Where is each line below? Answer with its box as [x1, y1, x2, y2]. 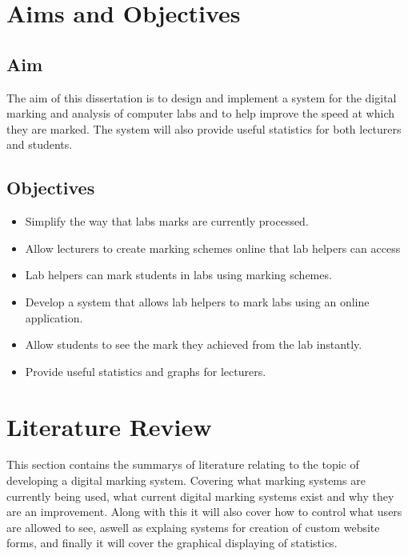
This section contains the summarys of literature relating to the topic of [6, 456, 359, 473]
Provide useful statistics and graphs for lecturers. [25, 362, 266, 379]
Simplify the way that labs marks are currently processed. [25, 213, 309, 230]
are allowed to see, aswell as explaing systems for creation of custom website [6, 518, 380, 535]
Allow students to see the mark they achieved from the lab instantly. [25, 336, 362, 353]
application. [25, 309, 83, 326]
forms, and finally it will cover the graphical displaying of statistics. [6, 534, 338, 551]
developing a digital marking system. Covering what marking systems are [6, 472, 366, 489]
